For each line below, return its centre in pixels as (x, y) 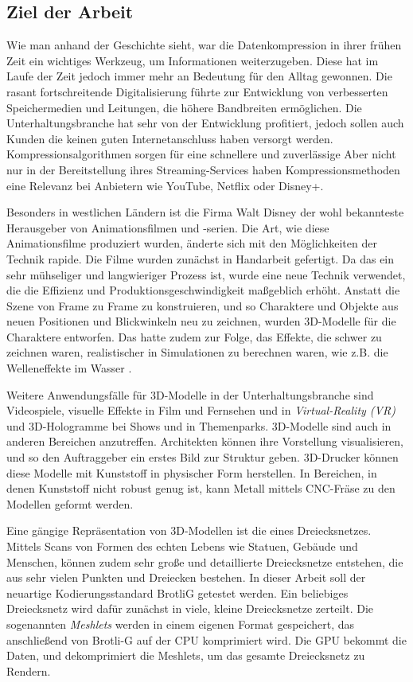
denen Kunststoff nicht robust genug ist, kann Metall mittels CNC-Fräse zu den (201, 488)
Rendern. (29, 670)
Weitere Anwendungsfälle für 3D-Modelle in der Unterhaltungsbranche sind (190, 394)
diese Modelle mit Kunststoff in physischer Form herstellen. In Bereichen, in (192, 472)
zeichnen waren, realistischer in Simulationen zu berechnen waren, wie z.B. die (197, 352)
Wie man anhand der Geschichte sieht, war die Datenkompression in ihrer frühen (204, 45)
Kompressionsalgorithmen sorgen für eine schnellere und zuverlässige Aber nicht (201, 154)
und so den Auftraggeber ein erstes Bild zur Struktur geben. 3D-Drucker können (203, 457)
